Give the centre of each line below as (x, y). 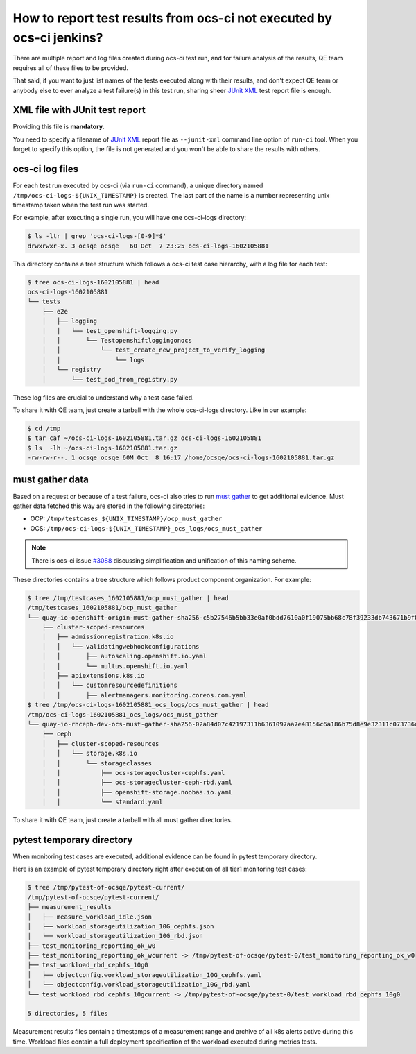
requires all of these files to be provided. (70, 68)
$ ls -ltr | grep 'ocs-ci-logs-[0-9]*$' (97, 236)
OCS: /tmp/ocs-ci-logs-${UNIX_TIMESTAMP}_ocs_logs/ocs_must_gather (146, 528)
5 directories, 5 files (68, 1014)
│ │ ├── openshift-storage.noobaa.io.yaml (137, 792)
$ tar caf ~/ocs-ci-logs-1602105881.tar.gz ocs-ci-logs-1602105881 (145, 438)
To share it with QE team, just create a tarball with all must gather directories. (123, 820)
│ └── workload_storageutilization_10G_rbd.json (115, 936)
